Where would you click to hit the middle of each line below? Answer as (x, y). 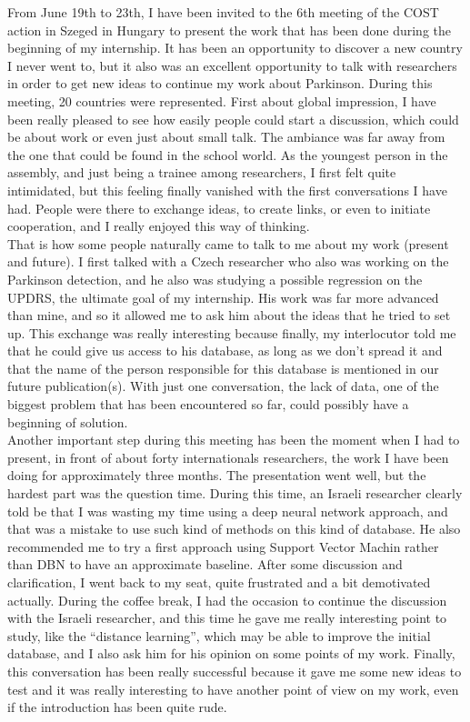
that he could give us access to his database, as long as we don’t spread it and (225, 351)
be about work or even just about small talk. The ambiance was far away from (226, 137)
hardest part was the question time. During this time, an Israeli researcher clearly (235, 493)
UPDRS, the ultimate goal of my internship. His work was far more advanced (223, 297)
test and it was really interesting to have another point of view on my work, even (233, 689)
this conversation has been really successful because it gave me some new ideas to (235, 671)
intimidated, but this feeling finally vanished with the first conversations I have (227, 190)
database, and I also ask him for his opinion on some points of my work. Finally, (231, 653)
